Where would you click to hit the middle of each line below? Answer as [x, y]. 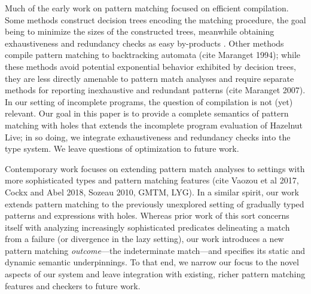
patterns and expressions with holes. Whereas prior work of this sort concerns [147, 215]
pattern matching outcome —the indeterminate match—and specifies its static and [155, 250]
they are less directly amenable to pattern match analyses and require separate [150, 78]
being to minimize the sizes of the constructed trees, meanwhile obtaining [140, 31]
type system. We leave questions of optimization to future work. [122, 148]
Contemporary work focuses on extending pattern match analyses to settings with [155, 168]
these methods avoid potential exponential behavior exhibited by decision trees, [150, 66]
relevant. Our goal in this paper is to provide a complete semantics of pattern [147, 113]
